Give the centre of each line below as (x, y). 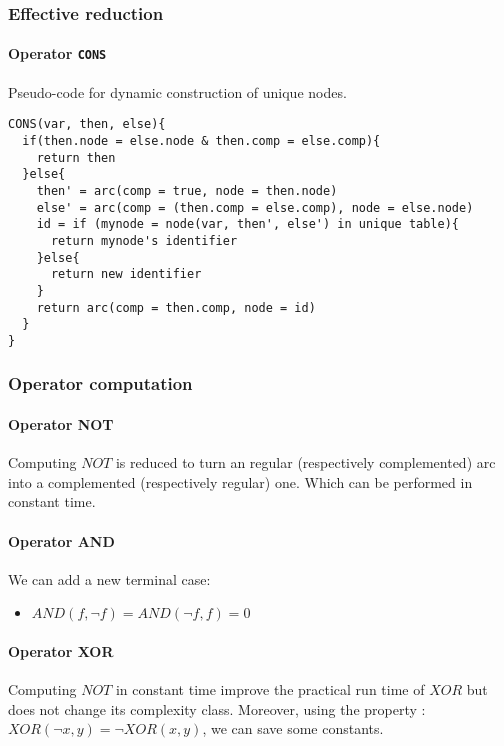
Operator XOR (61, 650)
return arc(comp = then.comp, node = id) (176, 307)
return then (76, 157)
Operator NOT (61, 423)
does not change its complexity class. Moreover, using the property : (217, 708)
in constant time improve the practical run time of (270, 689)
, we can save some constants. (293, 728)
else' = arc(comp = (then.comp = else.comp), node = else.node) (255, 207)
